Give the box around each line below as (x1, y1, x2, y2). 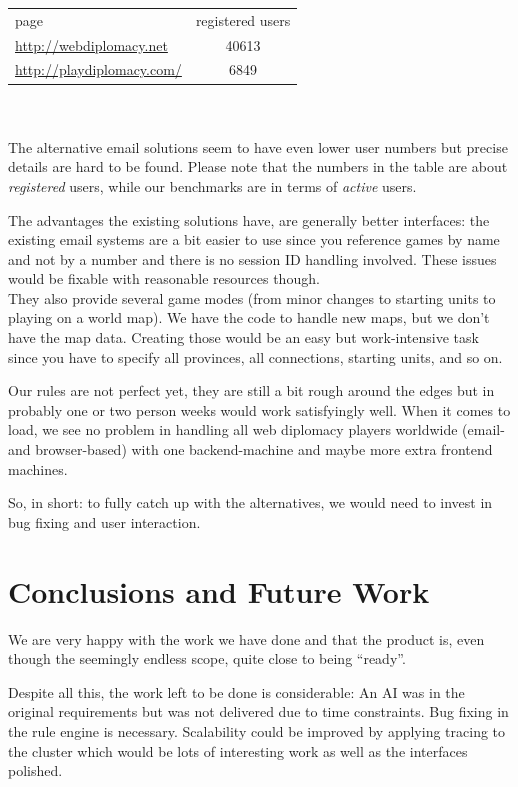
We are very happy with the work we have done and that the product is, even (8, 628, 485, 649)
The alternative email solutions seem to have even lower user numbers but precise (8, 136, 508, 157)
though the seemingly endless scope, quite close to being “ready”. (8, 648, 406, 669)
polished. (8, 760, 63, 781)
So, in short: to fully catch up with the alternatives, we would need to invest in (8, 492, 493, 513)
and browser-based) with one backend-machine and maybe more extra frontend (8, 439, 493, 460)
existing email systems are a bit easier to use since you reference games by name (8, 229, 500, 250)
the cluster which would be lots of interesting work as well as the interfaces (8, 740, 468, 761)
